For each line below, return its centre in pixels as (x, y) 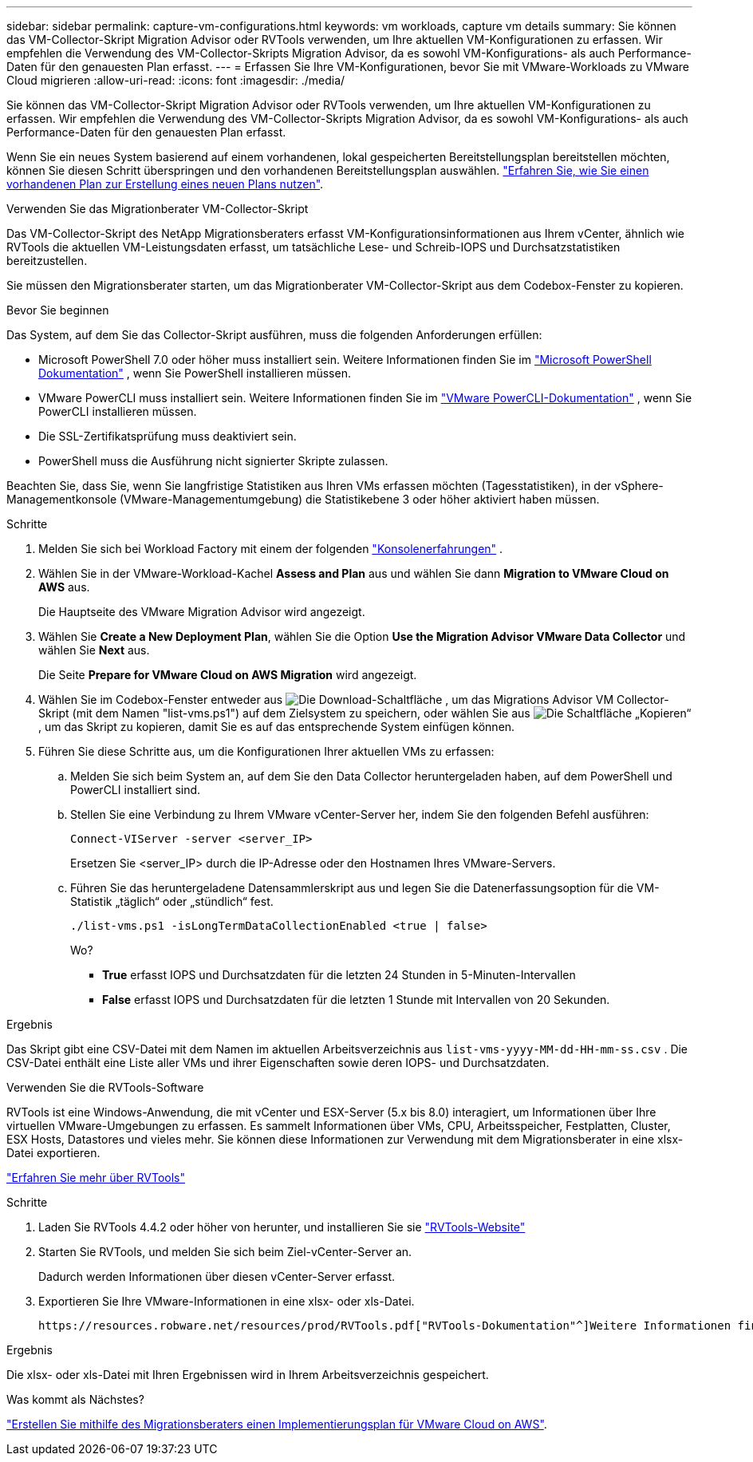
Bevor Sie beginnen (58, 310)
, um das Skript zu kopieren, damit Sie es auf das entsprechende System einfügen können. (277, 727)
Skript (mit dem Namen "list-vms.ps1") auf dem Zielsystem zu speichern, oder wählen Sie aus (284, 713)
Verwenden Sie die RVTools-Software (105, 1087)
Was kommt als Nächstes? (75, 1399)
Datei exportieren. (53, 1153)
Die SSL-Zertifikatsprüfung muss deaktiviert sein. (168, 436)
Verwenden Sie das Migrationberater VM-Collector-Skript (158, 209)
